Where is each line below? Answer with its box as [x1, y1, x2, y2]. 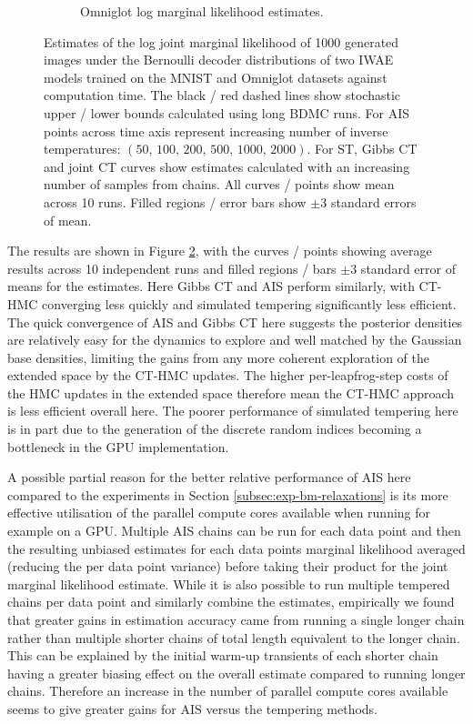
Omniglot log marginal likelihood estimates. [80, 2, 324, 20]
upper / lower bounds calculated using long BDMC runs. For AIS [44, 103, 409, 122]
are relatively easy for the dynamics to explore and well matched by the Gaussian [7, 330, 462, 349]
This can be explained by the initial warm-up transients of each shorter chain [7, 646, 438, 665]
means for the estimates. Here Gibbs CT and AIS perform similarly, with [7, 277, 415, 296]
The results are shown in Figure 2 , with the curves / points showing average [7, 241, 432, 260]
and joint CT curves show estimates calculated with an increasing [44, 156, 410, 176]
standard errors [330, 192, 417, 211]
